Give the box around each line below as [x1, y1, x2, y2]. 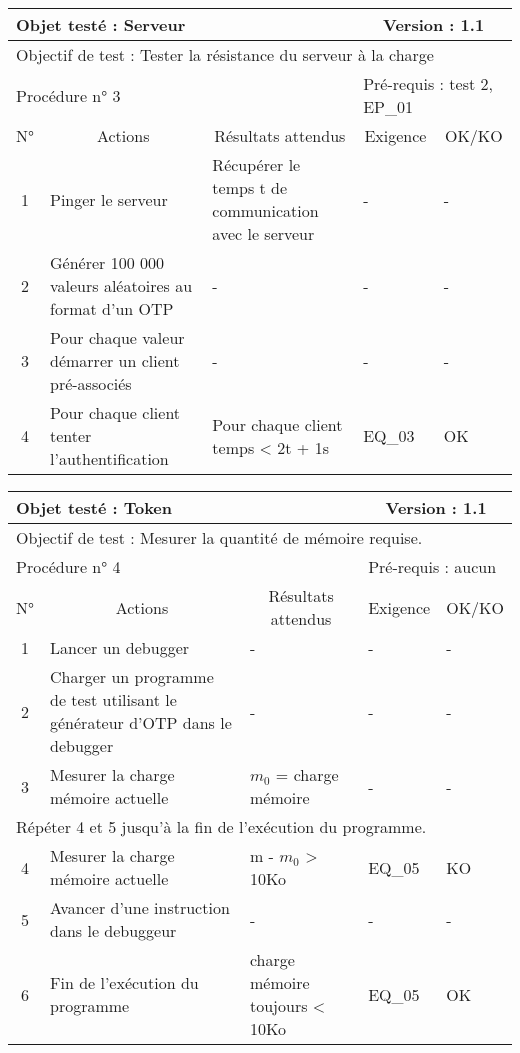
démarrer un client [50, 349, 180, 372]
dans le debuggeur [50, 919, 177, 942]
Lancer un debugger [50, 636, 190, 659]
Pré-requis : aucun [368, 555, 497, 578]
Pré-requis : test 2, [363, 72, 493, 95]
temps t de [212, 176, 288, 199]
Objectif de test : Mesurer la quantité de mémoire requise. [16, 526, 423, 549]
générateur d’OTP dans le [50, 711, 232, 734]
